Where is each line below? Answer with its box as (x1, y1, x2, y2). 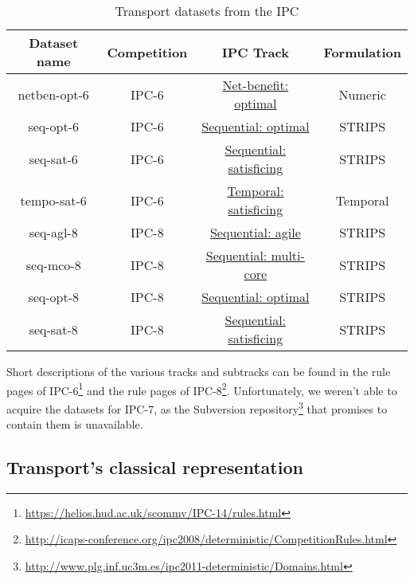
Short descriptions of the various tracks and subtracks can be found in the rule (6, 363, 391, 379)
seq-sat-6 (29, 149, 78, 168)
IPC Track (221, 42, 289, 61)
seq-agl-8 (29, 223, 78, 241)
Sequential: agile (209, 223, 301, 241)
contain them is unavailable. (6, 416, 143, 433)
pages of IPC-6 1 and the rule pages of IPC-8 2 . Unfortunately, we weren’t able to (6, 379, 397, 398)
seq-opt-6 (28, 117, 80, 135)
